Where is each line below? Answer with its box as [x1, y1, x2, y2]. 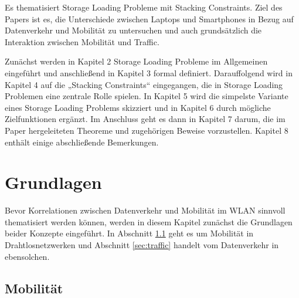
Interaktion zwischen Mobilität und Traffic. [5, 35, 159, 48]
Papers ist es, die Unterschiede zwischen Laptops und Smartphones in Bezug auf [5, 12, 294, 25]
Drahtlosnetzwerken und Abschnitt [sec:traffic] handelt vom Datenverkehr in [5, 239, 279, 251]
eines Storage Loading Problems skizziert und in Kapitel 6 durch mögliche [5, 101, 271, 113]
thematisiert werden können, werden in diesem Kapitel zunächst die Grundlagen [5, 215, 293, 228]
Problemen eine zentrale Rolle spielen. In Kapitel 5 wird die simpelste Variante [5, 90, 288, 102]
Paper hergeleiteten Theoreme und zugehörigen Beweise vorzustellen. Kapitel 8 [5, 124, 288, 136]
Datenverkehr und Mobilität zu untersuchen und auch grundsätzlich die [5, 24, 262, 36]
